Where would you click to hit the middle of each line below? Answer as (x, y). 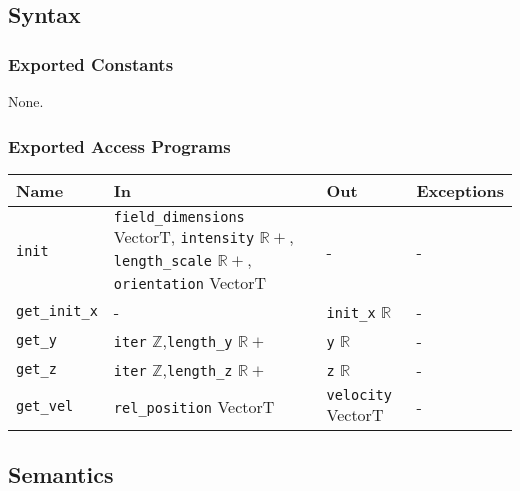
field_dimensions (179, 216)
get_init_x (57, 311)
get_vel (45, 406)
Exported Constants (91, 63)
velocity (359, 394)
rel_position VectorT (194, 406)
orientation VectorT (190, 282)
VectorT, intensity (184, 236)
